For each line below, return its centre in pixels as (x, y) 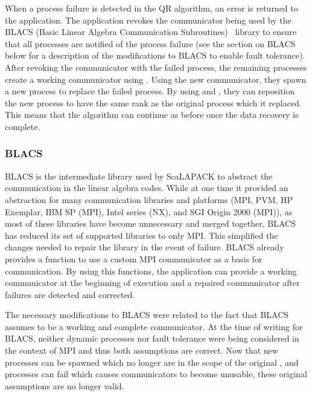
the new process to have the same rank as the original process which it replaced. (153, 102)
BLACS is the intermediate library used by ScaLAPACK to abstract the (139, 176)
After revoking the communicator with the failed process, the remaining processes (156, 67)
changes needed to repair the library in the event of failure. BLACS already (145, 247)
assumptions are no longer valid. (65, 385)
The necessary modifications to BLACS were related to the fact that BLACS (147, 315)
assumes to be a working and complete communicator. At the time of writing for (154, 326)
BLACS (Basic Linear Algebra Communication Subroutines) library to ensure (151, 32)
